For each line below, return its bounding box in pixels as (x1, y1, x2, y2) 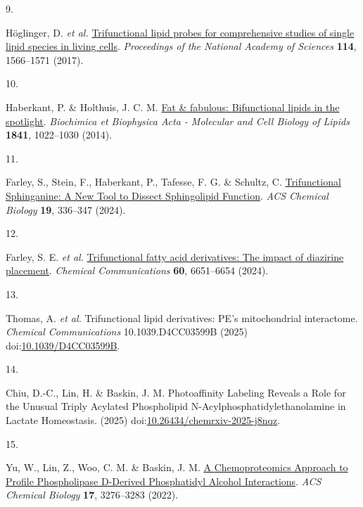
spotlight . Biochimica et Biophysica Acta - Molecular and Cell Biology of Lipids (6, 113, 350, 128)
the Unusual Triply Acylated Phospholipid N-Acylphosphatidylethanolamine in (6, 399, 346, 413)
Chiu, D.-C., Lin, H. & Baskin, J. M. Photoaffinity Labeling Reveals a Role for (6, 385, 346, 399)
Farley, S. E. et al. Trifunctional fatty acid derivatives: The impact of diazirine (6, 249, 344, 264)
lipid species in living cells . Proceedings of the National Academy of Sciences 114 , (6, 39, 357, 53)
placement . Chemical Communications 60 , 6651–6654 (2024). (6, 263, 269, 278)
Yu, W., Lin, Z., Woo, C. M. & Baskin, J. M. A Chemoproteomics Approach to (6, 460, 348, 475)
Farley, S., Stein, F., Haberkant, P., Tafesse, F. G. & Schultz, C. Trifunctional (6, 174, 341, 189)
